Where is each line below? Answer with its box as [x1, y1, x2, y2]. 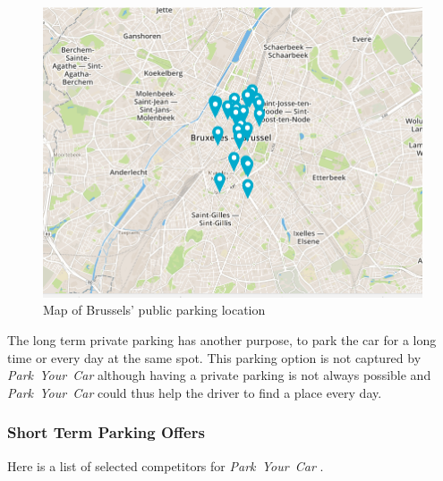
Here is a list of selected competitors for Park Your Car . [7, 456, 324, 475]
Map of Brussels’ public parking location [43, 300, 266, 319]
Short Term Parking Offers [7, 421, 205, 443]
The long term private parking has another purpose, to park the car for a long [7, 331, 437, 350]
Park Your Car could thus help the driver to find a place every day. [7, 383, 382, 401]
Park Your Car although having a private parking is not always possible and [7, 366, 431, 384]
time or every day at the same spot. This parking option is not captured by [7, 348, 422, 367]
